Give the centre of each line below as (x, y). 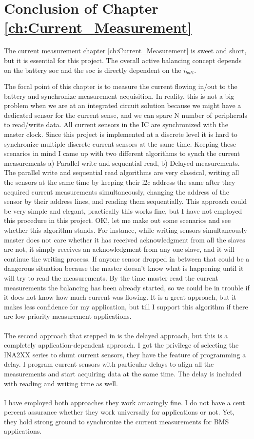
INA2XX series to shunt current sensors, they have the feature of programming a (125, 354)
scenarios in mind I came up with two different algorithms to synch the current (122, 153)
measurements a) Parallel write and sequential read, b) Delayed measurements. (122, 163)
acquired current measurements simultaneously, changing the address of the (117, 191)
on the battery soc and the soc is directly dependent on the (93, 70)
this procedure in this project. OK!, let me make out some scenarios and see (117, 220)
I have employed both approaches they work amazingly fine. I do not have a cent (125, 402)
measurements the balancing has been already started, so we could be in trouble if (127, 287)
